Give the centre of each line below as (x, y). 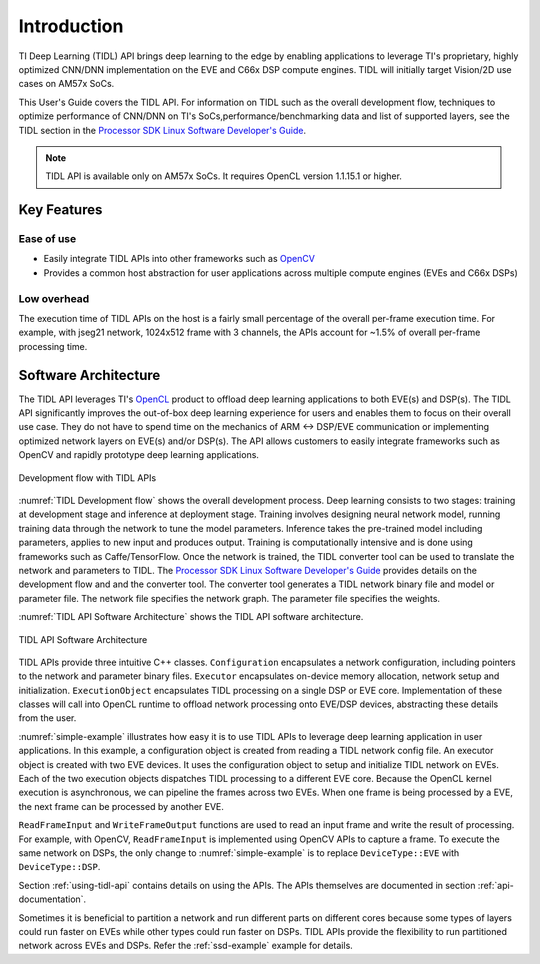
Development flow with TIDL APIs (87, 477)
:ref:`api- (495, 885)
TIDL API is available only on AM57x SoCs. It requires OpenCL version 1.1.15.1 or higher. (223, 176)
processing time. (53, 346)
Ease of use (47, 239)
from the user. (47, 718)
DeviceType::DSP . (59, 867)
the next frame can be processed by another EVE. (121, 806)
